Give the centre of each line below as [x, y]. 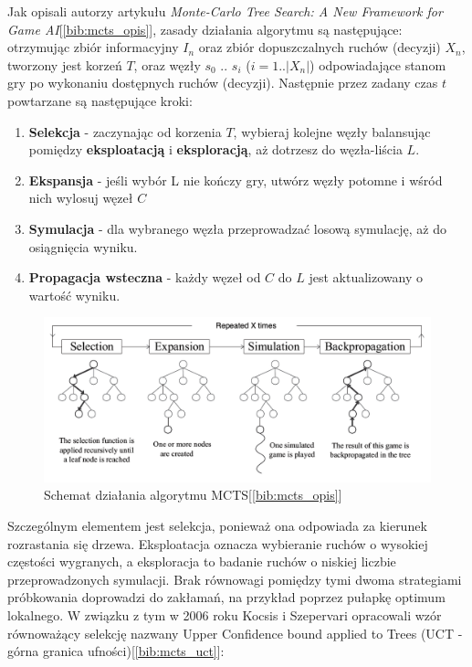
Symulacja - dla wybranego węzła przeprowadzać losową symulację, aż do [237, 228]
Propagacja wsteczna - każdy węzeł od [145, 277]
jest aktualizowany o [366, 277]
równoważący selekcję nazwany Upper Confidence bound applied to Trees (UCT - [235, 633]
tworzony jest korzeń [65, 64]
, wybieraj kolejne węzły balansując [332, 131]
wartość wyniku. [74, 295]
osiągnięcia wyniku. [83, 246]
